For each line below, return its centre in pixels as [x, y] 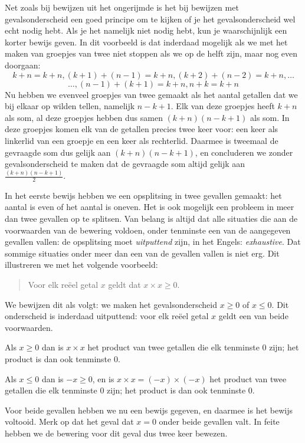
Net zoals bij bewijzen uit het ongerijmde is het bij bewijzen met [122, 7]
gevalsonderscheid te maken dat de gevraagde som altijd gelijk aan [125, 164]
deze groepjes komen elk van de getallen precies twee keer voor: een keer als [142, 129]
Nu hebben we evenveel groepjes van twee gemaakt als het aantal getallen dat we [151, 94]
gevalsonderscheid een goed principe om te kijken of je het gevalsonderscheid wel [150, 19]
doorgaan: [23, 65]
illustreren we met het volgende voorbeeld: [81, 265]
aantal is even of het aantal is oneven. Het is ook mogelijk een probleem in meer [150, 207]
